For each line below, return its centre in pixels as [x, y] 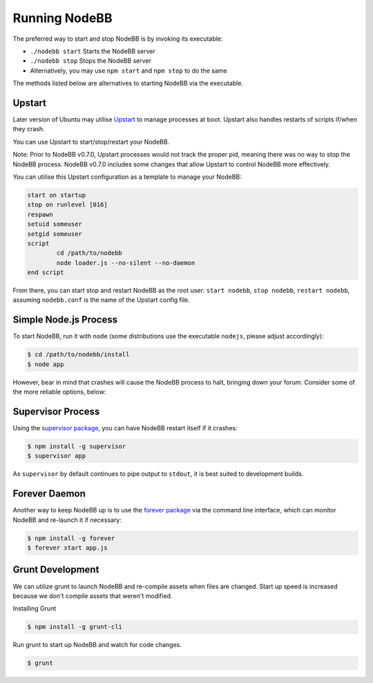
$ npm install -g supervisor [77, 446]
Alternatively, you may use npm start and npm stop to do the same [128, 70]
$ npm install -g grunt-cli [75, 627]
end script [46, 272]
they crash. [29, 129]
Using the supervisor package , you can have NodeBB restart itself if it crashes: [125, 428]
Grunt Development [56, 570]
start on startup [57, 195]
